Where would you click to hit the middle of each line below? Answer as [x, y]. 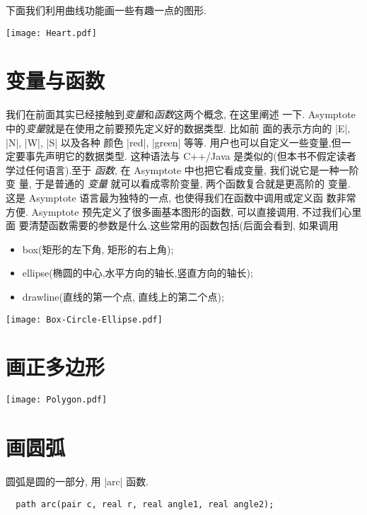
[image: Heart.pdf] [51, 33]
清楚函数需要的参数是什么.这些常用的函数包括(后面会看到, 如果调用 [183, 225]
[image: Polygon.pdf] [57, 400]
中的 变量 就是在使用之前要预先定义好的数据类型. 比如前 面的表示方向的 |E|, [178, 128]
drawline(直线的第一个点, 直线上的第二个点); [123, 296]
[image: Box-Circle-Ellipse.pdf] [84, 319]
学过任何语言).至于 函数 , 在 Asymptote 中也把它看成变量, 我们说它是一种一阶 [182, 169]
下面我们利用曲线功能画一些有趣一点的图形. [106, 10]
